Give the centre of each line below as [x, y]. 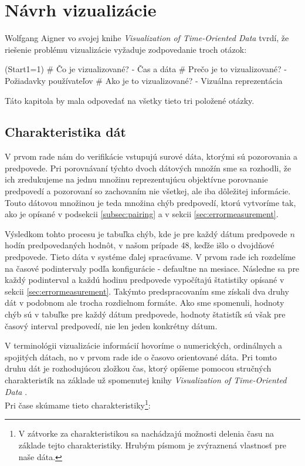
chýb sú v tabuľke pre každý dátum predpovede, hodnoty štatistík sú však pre [145, 314]
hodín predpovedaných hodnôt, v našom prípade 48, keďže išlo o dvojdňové [140, 245]
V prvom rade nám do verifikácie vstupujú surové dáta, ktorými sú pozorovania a [151, 156]
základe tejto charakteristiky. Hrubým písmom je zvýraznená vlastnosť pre [152, 445]
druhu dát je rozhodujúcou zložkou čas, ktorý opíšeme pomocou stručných [138, 368]
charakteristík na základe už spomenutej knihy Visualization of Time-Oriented [146, 379]
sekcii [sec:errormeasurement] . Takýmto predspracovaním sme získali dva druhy [147, 291]
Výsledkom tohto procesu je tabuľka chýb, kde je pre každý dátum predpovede [146, 233]
